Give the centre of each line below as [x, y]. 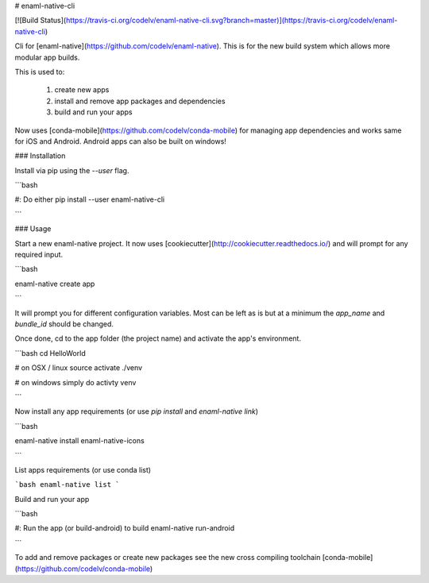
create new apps [82, 90]
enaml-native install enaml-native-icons [79, 441]
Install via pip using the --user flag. [72, 170]
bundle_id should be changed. [64, 324]
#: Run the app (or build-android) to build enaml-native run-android [125, 528]
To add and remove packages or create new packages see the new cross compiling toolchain [168, 558]
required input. [39, 255]
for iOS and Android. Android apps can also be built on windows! [120, 141]
